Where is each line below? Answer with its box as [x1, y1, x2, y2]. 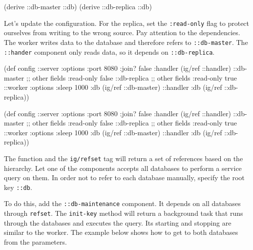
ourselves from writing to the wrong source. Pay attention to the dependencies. [4, 27, 240, 38]
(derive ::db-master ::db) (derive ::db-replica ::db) [4, 1, 152, 11]
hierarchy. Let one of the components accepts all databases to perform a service [4, 163, 242, 173]
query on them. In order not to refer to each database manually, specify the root [4, 172, 245, 183]
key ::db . [4, 182, 32, 192]
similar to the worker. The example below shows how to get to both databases [4, 227, 238, 237]
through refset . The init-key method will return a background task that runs [4, 208, 243, 218]
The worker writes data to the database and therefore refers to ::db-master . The [4, 37, 248, 47]
